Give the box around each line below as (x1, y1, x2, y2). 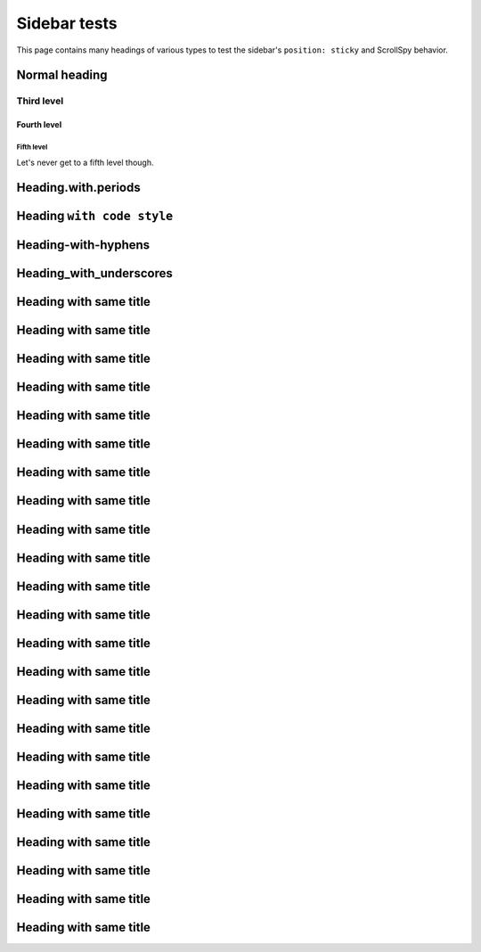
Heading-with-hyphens (16, 237, 151, 253)
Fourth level (16, 119, 62, 130)
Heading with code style (16, 209, 174, 224)
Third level (16, 94, 64, 107)
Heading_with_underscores (16, 266, 173, 281)
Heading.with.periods (16, 180, 142, 195)
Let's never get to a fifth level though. (16, 157, 155, 168)
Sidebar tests (16, 13, 118, 33)
